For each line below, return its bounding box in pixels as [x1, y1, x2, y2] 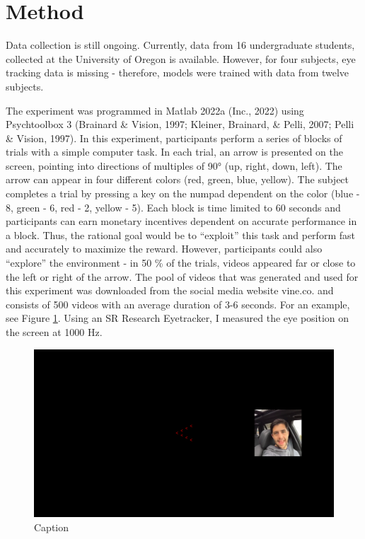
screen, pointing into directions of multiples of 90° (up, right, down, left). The [6, 158, 342, 173]
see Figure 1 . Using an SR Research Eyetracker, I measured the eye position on [6, 311, 349, 325]
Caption [34, 519, 69, 534]
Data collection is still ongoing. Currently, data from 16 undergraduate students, [6, 37, 355, 52]
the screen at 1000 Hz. [6, 325, 103, 339]
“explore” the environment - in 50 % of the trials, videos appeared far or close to [6, 255, 356, 270]
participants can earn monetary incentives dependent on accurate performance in [6, 214, 357, 228]
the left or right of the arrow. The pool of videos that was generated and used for [6, 269, 359, 284]
